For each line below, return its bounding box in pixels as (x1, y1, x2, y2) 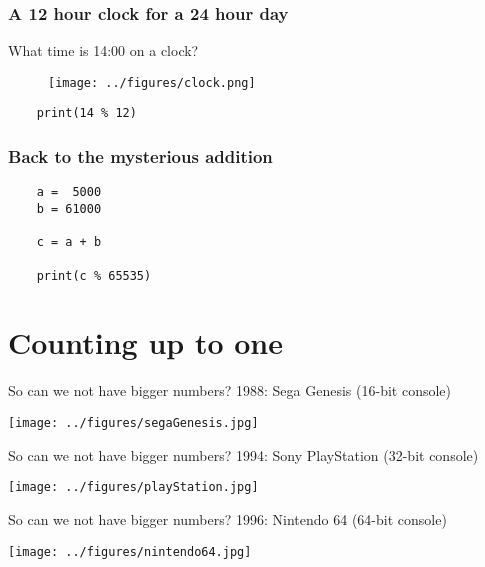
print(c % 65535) (36, 268, 152, 283)
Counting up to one (8, 322, 284, 363)
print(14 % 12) (36, 106, 137, 121)
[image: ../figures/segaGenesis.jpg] (8, 416, 259, 430)
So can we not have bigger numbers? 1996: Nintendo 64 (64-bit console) (8, 508, 447, 529)
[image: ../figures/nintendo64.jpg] (8, 544, 252, 559)
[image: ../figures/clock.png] (48, 75, 256, 90)
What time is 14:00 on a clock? (8, 40, 199, 61)
